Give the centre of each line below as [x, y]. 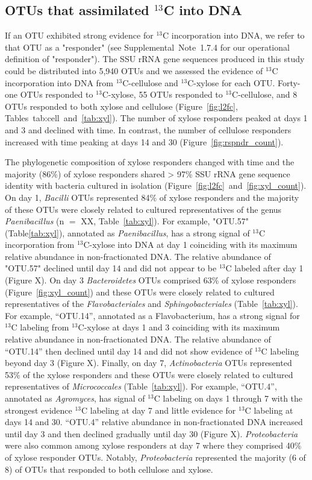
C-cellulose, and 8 [265, 94]
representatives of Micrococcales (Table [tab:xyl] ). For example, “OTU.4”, [141, 386]
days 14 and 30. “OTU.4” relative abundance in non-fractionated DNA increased [154, 422]
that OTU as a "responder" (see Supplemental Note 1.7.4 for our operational [147, 47]
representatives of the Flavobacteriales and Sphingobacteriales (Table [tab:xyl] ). [151, 304]
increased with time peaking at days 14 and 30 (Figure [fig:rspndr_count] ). [144, 141]
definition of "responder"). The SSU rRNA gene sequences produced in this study [155, 59]
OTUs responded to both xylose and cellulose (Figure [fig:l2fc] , [121, 106]
